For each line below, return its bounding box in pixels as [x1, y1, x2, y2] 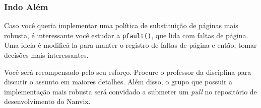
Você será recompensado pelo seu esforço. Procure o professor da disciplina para [4, 66, 251, 77]
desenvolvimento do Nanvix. [4, 96, 91, 106]
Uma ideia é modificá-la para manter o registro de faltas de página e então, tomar [4, 40, 257, 50]
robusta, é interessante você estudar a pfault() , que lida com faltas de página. [4, 30, 248, 40]
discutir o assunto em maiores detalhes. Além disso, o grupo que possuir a [4, 76, 233, 87]
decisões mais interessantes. [4, 50, 89, 60]
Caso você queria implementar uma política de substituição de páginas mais [4, 20, 238, 31]
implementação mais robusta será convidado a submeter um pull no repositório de [4, 86, 257, 96]
